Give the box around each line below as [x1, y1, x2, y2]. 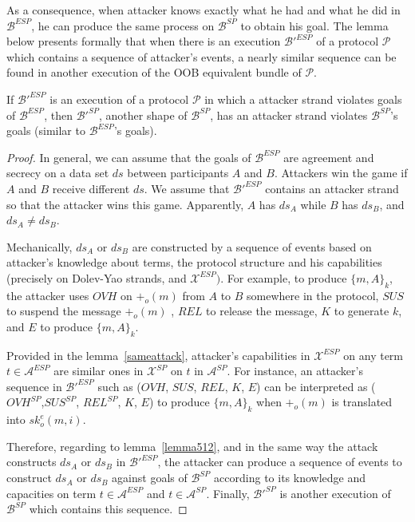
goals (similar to [6, 122, 85, 139]
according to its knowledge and [214, 469, 366, 486]
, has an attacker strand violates [210, 106, 368, 123]
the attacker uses [6, 287, 89, 303]
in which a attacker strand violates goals [204, 90, 402, 107]
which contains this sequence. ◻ [29, 500, 188, 517]
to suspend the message [6, 303, 121, 319]
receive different [52, 180, 130, 196]
